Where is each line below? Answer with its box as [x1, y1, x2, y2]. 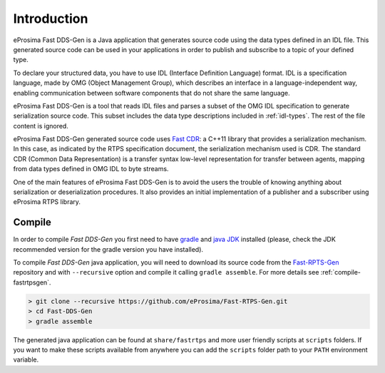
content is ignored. [13, 121, 69, 130]
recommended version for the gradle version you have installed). [13, 245, 203, 253]
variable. [13, 355, 39, 364]
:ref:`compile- [320, 268, 361, 277]
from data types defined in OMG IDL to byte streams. [13, 165, 169, 173]
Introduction [13, 11, 88, 26]
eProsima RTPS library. [13, 198, 81, 206]
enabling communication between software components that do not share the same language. [13, 88, 290, 97]
